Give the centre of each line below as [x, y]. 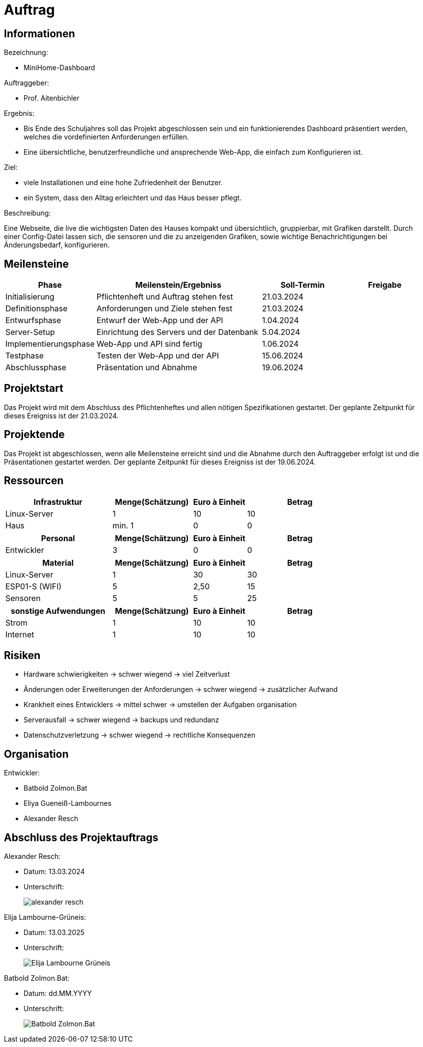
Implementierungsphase [50, 344]
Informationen [40, 33]
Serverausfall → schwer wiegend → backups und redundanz [121, 720]
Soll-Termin [303, 285]
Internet [20, 634]
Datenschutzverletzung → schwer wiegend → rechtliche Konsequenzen [140, 735]
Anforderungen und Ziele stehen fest [164, 309]
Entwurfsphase [33, 320]
